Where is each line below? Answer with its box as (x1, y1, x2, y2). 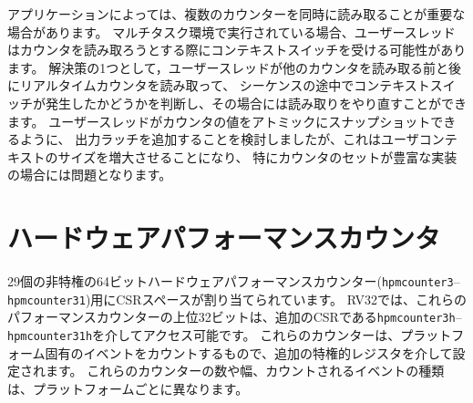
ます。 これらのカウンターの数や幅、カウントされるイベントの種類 (45, 361, 445, 380)
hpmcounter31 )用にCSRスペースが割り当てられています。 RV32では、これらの (7, 289, 467, 308)
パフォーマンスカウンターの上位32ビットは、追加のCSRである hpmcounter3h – (7, 307, 462, 326)
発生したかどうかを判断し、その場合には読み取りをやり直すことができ (45, 93, 467, 112)
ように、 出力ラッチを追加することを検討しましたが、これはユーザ (19, 129, 419, 149)
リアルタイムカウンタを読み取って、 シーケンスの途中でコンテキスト (19, 76, 430, 95)
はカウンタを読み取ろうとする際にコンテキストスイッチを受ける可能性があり (7, 40, 467, 59)
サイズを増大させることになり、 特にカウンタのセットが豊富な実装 (57, 147, 458, 166)
